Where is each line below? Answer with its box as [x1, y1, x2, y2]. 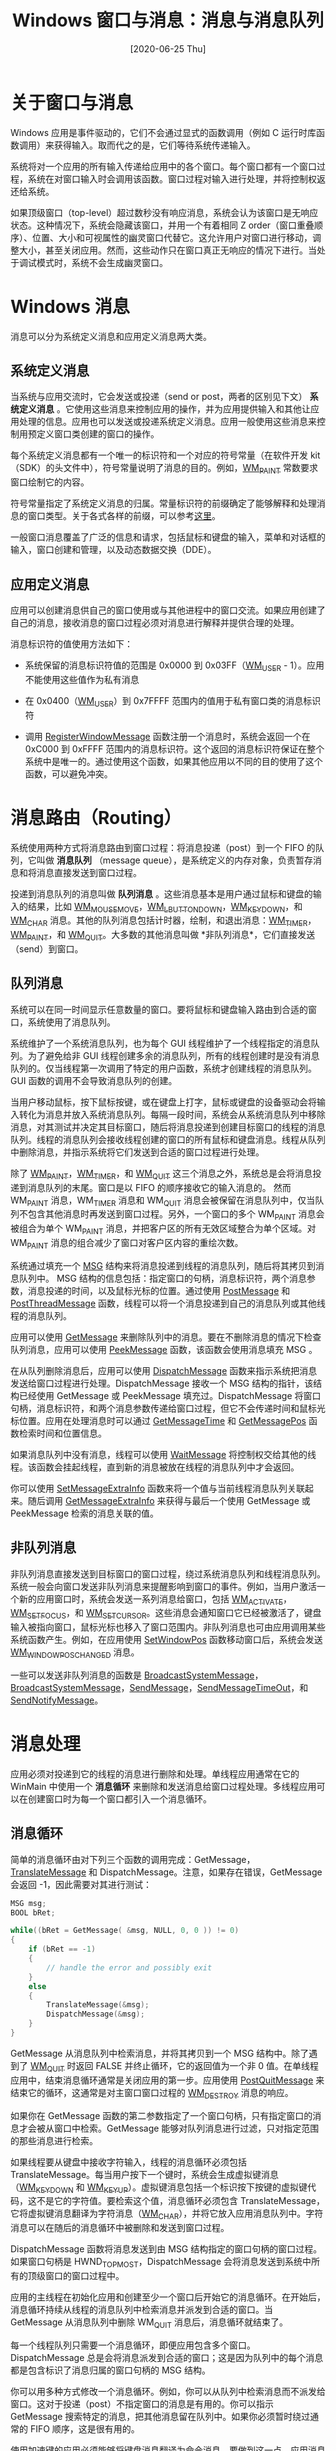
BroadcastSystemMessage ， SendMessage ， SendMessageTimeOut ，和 [10, 1681, 309, 1693]
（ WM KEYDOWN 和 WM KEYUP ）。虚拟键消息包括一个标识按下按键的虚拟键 [10, 2181, 308, 2195]
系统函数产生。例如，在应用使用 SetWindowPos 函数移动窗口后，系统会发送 [10, 1634, 323, 1646]
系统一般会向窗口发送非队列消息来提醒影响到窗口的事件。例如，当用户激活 [10, 1580, 317, 1592]
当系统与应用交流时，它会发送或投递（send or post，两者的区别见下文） [10, 391, 308, 403]
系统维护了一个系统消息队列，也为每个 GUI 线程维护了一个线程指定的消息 [10, 1037, 312, 1049]
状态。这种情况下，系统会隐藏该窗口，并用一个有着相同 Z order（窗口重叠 [10, 219, 315, 231]
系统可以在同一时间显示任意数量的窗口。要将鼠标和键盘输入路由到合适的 [10, 1003, 308, 1015]
